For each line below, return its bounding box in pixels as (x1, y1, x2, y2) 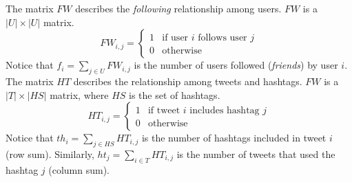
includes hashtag (189, 106, 260, 116)
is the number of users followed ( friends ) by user (134, 58, 338, 72)
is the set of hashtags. (129, 87, 220, 102)
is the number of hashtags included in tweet (141, 130, 327, 145)
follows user (198, 33, 247, 43)
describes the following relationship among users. (75, 1, 282, 15)
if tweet (147, 106, 180, 116)
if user (162, 33, 189, 43)
